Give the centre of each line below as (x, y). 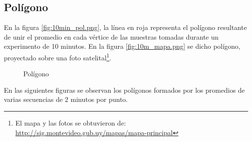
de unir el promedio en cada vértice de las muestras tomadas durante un (111, 36)
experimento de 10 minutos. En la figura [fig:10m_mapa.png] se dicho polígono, (122, 46)
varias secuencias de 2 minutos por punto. (66, 99)
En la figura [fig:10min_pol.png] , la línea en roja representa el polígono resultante (126, 27)
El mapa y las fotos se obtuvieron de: (71, 123)
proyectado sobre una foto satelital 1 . (58, 56)
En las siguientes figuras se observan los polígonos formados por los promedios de (125, 90)
